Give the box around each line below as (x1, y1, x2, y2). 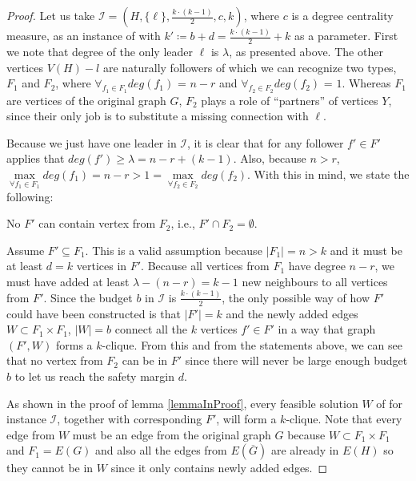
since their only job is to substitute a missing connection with (6, 107, 309, 124)
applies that (6, 150, 65, 167)
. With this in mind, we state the (247, 165, 410, 182)
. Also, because (233, 150, 306, 167)
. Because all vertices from (141, 257, 270, 274)
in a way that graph (278, 321, 376, 338)
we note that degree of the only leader (6, 43, 194, 60)
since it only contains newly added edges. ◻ (110, 459, 328, 476)
